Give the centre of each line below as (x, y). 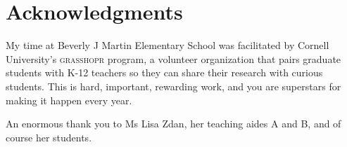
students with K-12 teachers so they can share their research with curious (164, 72)
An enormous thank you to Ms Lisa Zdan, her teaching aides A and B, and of (173, 124)
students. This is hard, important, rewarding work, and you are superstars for (173, 86)
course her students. (49, 137)
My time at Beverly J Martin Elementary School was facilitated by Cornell (168, 45)
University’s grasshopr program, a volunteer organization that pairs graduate (173, 58)
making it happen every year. (69, 100)
